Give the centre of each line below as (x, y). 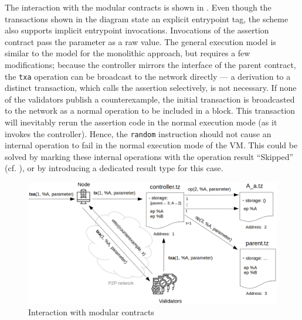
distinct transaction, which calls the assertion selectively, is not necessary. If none (151, 88)
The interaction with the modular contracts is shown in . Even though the (138, 7)
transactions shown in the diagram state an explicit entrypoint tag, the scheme (147, 18)
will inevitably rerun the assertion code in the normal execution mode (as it (141, 122)
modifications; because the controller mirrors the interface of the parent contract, (150, 64)
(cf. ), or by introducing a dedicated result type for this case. (114, 168)
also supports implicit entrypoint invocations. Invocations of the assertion (137, 30)
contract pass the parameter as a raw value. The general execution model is (140, 41)
